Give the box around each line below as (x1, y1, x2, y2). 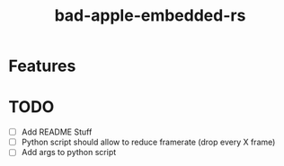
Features (8, 56, 76, 76)
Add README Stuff (21, 127, 93, 137)
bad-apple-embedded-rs (54, 5, 246, 26)
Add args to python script (21, 147, 117, 158)
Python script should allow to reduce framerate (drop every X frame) (21, 136, 276, 148)
